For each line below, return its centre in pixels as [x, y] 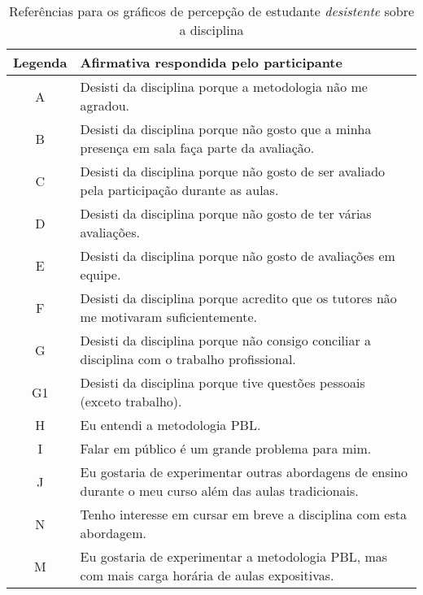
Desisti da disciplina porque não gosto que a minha [226, 129]
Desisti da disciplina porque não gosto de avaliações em [238, 256]
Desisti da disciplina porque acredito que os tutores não [238, 298]
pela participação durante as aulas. [179, 190]
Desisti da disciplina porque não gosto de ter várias [226, 213]
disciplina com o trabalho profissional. [188, 359]
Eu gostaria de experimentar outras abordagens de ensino [244, 472]
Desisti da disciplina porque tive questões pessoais [222, 382]
